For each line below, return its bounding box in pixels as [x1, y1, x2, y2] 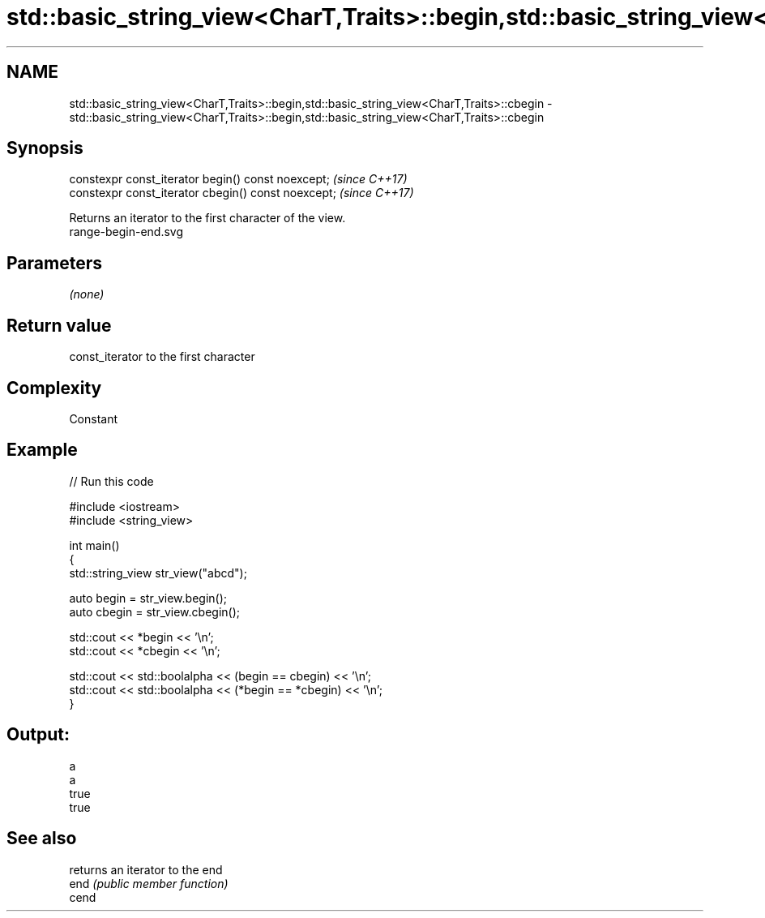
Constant [69, 411, 118, 426]
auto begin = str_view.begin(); [69, 590, 227, 605]
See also [6, 828, 77, 849]
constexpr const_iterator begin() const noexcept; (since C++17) [69, 172, 408, 187]
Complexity [6, 377, 102, 398]
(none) [69, 287, 105, 302]
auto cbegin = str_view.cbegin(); [69, 604, 240, 619]
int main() [69, 538, 120, 552]
